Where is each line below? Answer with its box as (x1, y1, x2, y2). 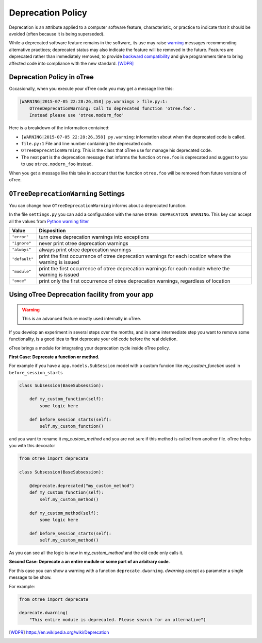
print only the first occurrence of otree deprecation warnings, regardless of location (39, 278, 230, 284)
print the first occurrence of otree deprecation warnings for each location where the (39, 253, 231, 260)
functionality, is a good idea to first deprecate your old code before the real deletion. (9, 336, 178, 342)
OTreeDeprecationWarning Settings (9, 190, 125, 198)
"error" (12, 234, 29, 240)
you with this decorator (9, 443, 55, 449)
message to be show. (9, 574, 52, 580)
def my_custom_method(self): (29, 510, 99, 516)
